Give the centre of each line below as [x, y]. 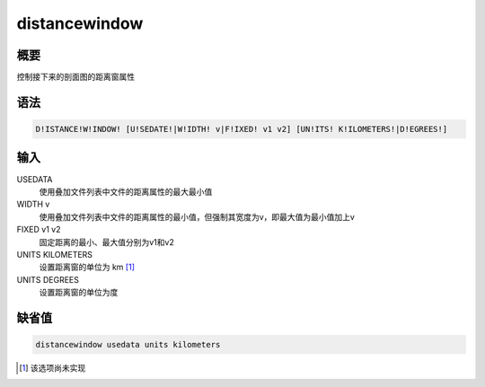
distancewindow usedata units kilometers [128, 345]
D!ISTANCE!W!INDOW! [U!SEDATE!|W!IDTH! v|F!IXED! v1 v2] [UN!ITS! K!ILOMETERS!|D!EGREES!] [242, 129]
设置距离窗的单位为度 [79, 293]
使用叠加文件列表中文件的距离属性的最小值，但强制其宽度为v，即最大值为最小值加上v [197, 216]
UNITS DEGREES [48, 279]
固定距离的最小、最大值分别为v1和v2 [106, 242]
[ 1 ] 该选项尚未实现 [53, 368]
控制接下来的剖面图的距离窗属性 [75, 77]
